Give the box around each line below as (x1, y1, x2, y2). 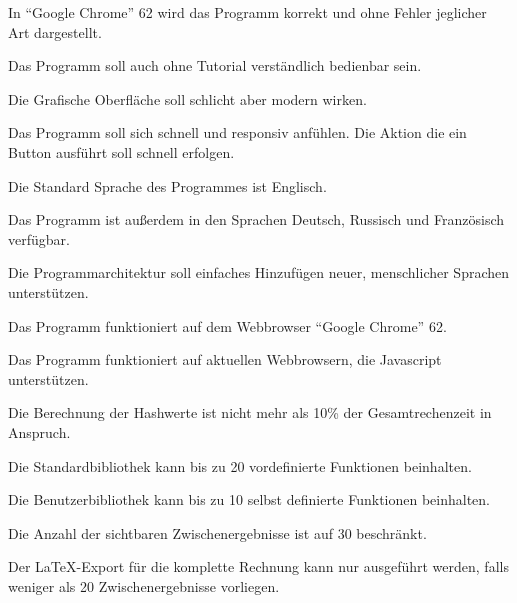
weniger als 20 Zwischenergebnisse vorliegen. (8, 575, 280, 596)
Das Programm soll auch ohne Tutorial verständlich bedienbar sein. (8, 55, 422, 76)
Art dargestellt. (8, 21, 102, 42)
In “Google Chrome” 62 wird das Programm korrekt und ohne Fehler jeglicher (8, 2, 487, 22)
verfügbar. (8, 228, 70, 249)
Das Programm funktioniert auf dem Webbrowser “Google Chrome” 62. (8, 315, 447, 336)
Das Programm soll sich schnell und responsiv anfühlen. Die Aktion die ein (8, 122, 467, 143)
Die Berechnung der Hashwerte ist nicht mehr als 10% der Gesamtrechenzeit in (8, 402, 492, 423)
